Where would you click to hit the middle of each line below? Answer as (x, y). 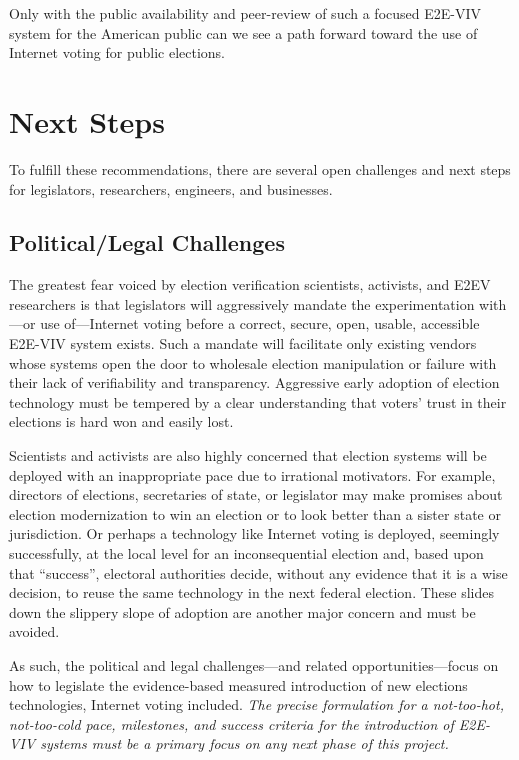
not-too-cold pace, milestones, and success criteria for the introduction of (231, 723)
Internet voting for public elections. (117, 52)
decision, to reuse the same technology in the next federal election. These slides (252, 592)
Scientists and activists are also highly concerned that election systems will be (248, 455)
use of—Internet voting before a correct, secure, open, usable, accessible (260, 323)
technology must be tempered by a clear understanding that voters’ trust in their (258, 401)
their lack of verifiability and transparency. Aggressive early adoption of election (254, 382)
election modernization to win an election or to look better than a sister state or (255, 513)
